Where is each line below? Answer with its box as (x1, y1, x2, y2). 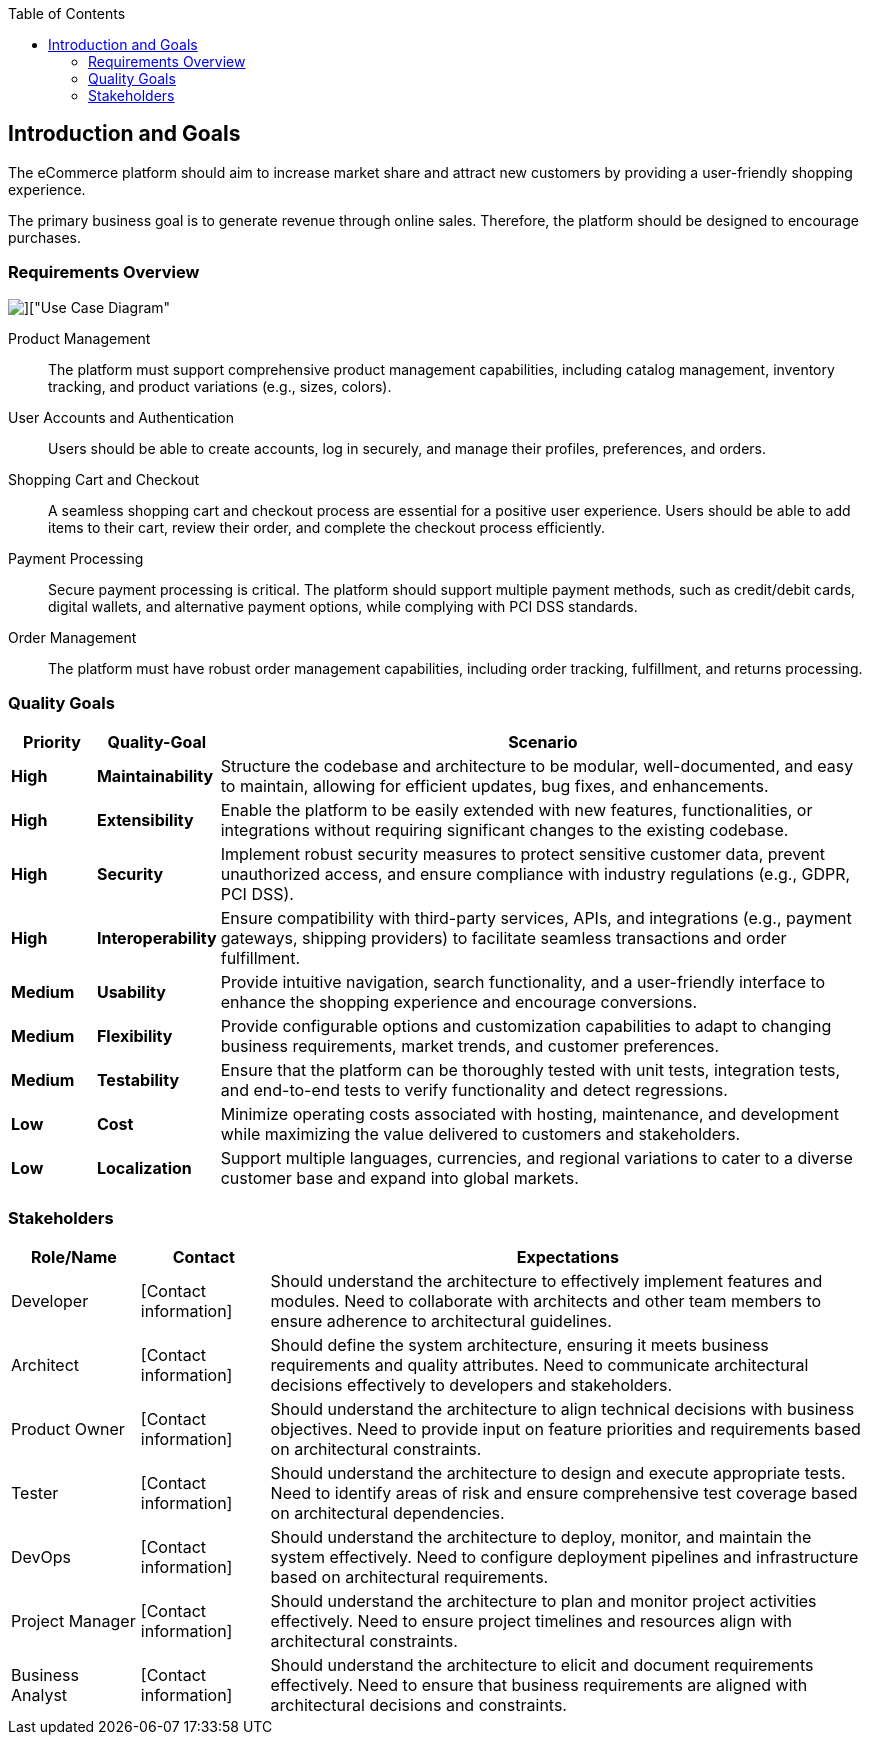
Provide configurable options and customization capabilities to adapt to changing (220, 1016, 832, 1037)
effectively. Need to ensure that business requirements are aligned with (270, 1675, 808, 1696)
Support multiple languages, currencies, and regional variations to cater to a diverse (220, 1148, 853, 1169)
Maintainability (96, 766, 214, 787)
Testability (96, 1070, 180, 1091)
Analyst (11, 1685, 68, 1706)
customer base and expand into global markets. (220, 1168, 579, 1189)
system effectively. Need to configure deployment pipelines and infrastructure (270, 1547, 859, 1568)
